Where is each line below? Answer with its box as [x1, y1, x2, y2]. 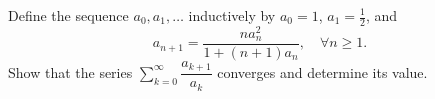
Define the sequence [8, 5, 129, 25]
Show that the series [8, 61, 133, 82]
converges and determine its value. [217, 61, 428, 82]
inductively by [188, 5, 276, 25]
